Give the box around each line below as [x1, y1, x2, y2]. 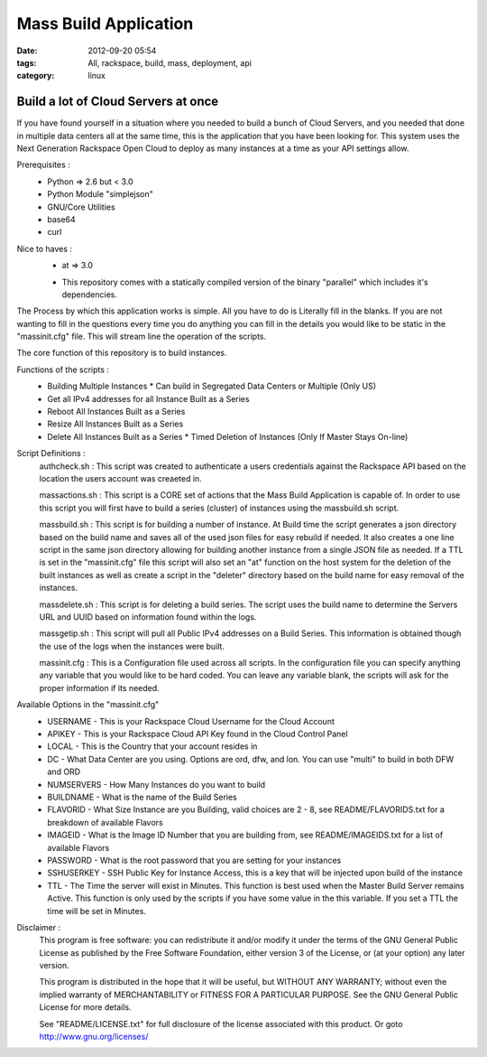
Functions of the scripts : [16, 364, 110, 375]
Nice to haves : [16, 243, 72, 254]
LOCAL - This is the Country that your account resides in [47, 741, 258, 752]
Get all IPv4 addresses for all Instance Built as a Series [47, 393, 250, 404]
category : [16, 70, 55, 81]
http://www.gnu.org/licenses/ [39, 1031, 149, 1043]
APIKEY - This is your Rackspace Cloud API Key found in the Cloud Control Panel [47, 728, 348, 740]
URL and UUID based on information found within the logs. [39, 611, 257, 622]
